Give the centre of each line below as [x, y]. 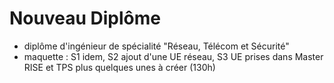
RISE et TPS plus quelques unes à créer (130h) [119, 67]
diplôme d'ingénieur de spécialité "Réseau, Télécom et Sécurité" [156, 46]
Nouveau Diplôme [85, 18]
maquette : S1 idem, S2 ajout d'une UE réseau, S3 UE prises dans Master [173, 56]
